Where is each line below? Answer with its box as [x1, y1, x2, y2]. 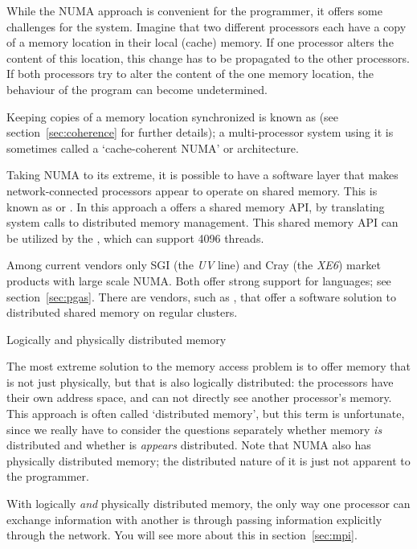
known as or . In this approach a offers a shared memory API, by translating [6, 198, 385, 215]
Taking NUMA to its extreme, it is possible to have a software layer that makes [6, 166, 399, 183]
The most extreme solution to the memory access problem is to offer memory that [6, 358, 411, 375]
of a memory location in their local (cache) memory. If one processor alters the [6, 34, 394, 51]
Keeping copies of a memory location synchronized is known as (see [6, 108, 339, 125]
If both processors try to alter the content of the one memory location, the [6, 65, 374, 82]
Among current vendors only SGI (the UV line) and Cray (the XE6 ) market [6, 256, 381, 273]
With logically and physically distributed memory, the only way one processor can [6, 495, 411, 512]
